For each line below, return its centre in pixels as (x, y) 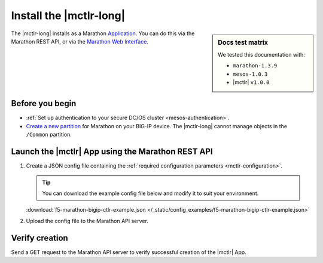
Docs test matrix (243, 42)
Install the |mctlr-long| (68, 16)
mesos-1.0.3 (250, 74)
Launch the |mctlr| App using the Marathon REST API (112, 152)
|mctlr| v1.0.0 (251, 82)
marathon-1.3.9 (255, 66)
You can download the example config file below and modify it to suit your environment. (150, 193)
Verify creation (39, 238)
